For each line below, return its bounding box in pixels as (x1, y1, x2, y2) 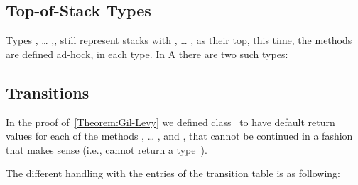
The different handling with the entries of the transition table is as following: (6, 166, 341, 181)
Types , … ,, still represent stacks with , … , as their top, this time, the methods (6, 33, 352, 47)
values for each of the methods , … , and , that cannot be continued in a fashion (6, 128, 353, 143)
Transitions (6, 81, 89, 103)
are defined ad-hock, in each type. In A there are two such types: (6, 46, 288, 61)
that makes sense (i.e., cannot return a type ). (6, 142, 207, 157)
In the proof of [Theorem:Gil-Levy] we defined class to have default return (6, 114, 335, 129)
